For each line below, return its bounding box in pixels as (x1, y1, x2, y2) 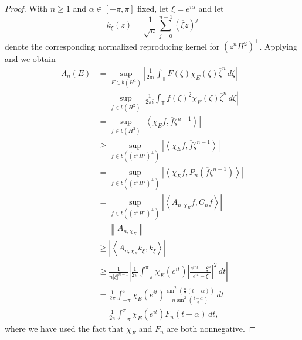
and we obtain (5, 53, 56, 65)
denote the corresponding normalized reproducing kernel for (5, 40, 220, 52)
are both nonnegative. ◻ (167, 322, 256, 335)
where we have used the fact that (5, 322, 124, 335)
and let (198, 2, 224, 14)
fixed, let (137, 2, 169, 14)
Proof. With (5, 2, 48, 14)
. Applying (259, 40, 297, 52)
